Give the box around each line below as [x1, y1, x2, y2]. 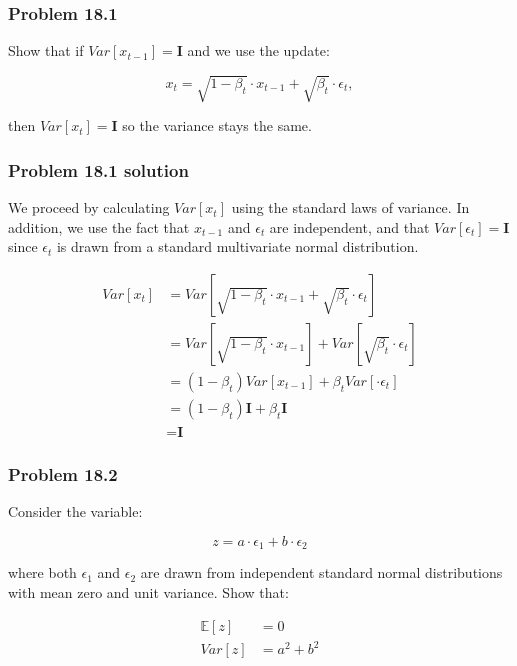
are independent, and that [269, 216, 430, 237]
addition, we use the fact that [8, 216, 190, 237]
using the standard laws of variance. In [231, 197, 470, 218]
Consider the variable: [8, 501, 143, 522]
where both [8, 562, 77, 583]
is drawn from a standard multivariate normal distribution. [56, 236, 419, 257]
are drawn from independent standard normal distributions [140, 562, 503, 583]
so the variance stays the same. [122, 115, 312, 136]
